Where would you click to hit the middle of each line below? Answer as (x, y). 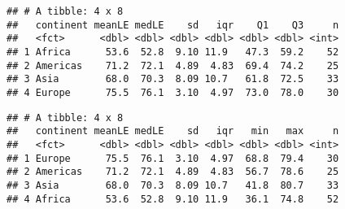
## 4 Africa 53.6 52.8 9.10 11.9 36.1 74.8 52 (173, 199)
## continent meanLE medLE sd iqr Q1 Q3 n (173, 25)
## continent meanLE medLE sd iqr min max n (173, 131)
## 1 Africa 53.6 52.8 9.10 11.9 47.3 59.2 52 (173, 52)
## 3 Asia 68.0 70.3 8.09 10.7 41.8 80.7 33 (173, 185)
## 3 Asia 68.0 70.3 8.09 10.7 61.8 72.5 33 (173, 79)
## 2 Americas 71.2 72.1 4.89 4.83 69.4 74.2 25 (173, 65)
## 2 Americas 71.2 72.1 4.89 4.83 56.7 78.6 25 (173, 172)
